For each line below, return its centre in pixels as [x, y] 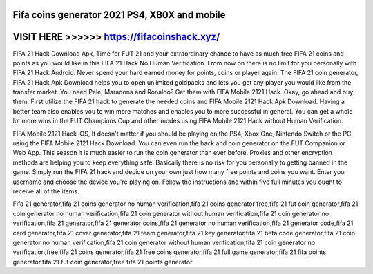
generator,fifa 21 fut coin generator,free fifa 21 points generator [103, 262]
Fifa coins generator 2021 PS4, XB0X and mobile [119, 15]
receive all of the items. [46, 191]
